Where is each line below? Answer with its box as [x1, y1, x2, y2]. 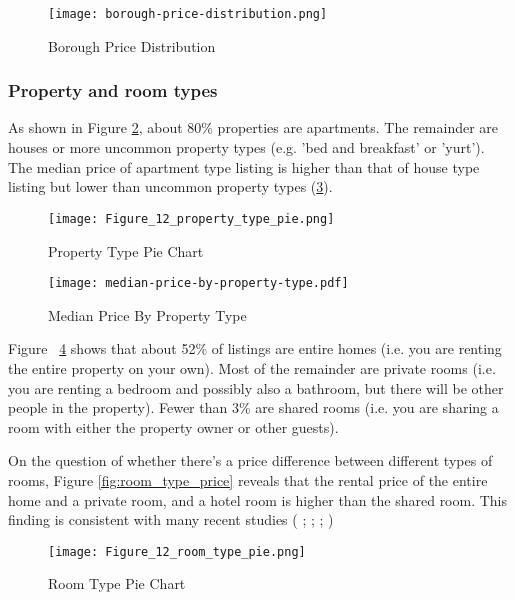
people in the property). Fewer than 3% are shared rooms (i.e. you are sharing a [8, 397, 499, 418]
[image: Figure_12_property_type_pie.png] [48, 211, 335, 226]
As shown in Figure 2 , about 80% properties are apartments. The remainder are [8, 117, 499, 138]
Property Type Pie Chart [48, 240, 204, 261]
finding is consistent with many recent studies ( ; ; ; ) [8, 509, 334, 530]
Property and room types [8, 78, 218, 103]
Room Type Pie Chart [48, 573, 186, 594]
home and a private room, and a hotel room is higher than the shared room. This [8, 489, 508, 510]
